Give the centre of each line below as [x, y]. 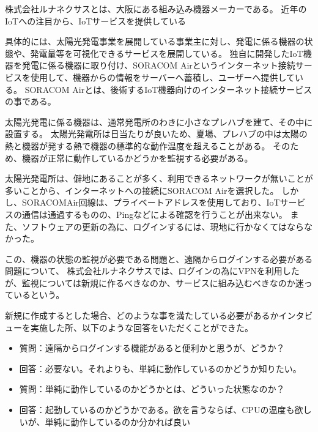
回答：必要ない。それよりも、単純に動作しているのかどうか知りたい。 [160, 368]
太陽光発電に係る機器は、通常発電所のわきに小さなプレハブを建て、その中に [159, 121]
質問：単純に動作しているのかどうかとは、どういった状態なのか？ [152, 389]
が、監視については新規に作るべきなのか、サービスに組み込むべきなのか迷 [154, 282]
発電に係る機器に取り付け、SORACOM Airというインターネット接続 [158, 65]
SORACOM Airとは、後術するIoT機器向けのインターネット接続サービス [168, 89]
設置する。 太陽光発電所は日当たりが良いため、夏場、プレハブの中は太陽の [156, 134]
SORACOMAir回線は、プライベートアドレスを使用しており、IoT [151, 202]
